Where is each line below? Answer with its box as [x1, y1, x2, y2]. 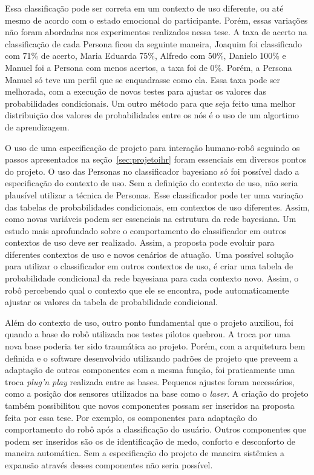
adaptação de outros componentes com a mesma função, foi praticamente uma [5, 363, 295, 376]
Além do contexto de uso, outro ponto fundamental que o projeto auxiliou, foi [5, 315, 293, 328]
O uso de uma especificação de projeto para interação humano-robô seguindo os [5, 141, 300, 153]
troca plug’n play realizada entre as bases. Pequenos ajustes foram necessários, [5, 375, 295, 388]
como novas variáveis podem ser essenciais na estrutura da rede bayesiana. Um [5, 212, 296, 225]
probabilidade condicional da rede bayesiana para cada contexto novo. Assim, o [5, 272, 299, 285]
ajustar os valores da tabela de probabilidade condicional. [5, 295, 218, 308]
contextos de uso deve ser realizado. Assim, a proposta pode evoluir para [5, 236, 275, 249]
